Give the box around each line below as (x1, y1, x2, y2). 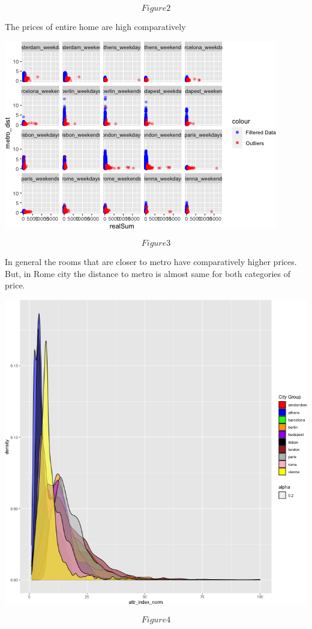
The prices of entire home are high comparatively (5, 20, 186, 32)
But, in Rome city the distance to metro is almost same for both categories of (5, 267, 291, 279)
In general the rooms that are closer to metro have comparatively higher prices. (5, 255, 297, 268)
